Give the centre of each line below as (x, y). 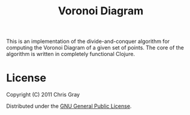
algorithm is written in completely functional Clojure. (71, 54)
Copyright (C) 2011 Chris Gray (43, 95)
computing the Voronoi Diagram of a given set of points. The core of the (95, 48)
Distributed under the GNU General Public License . (69, 106)
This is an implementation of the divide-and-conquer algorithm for (88, 41)
